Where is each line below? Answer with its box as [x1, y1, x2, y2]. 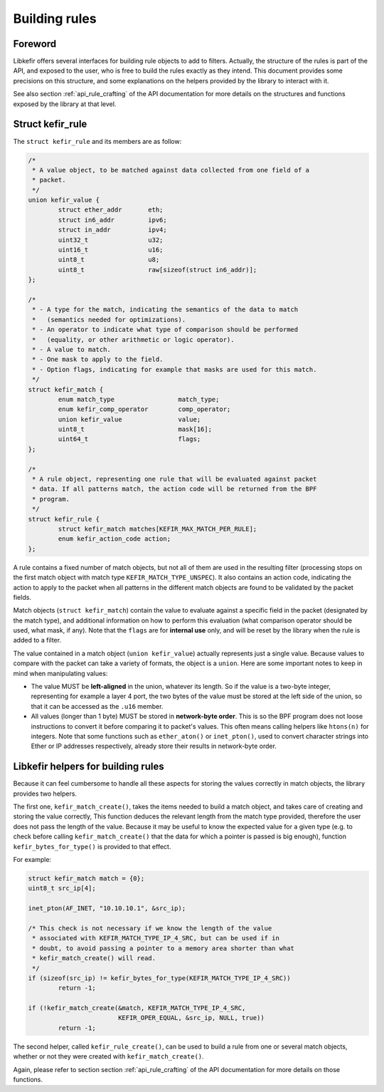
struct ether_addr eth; [58, 206, 164, 214]
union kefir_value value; [58, 415, 201, 423]
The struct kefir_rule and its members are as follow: [13, 137, 182, 145]
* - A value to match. [32, 345, 112, 353]
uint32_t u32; [58, 236, 164, 244]
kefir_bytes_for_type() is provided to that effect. [13, 842, 171, 851]
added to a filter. [13, 636, 62, 645]
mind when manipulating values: [13, 669, 108, 677]
